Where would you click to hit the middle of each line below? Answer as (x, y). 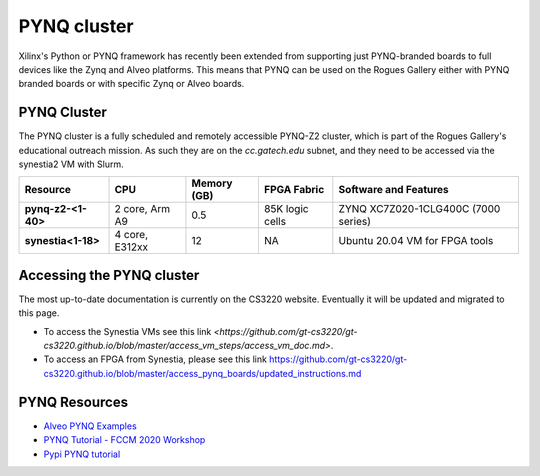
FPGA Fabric (294, 190)
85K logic (286, 209)
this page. (39, 313)
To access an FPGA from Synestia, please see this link (155, 359)
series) (355, 222)
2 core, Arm (142, 209)
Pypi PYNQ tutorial (82, 454)
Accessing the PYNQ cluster (109, 275)
